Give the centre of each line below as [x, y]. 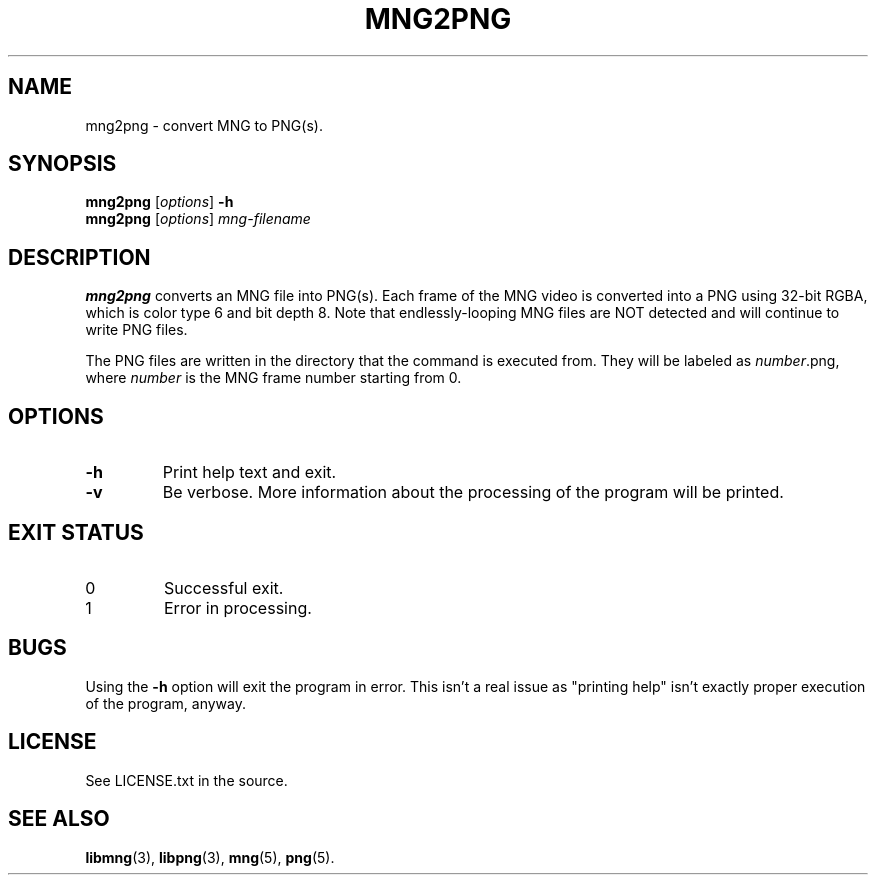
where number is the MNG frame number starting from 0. [273, 378]
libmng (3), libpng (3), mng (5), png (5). [210, 857]
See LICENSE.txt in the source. [186, 780]
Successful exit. [223, 587]
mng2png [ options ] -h [159, 202]
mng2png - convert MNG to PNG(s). [204, 125]
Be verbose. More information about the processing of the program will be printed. [473, 492]
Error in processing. [237, 607]
